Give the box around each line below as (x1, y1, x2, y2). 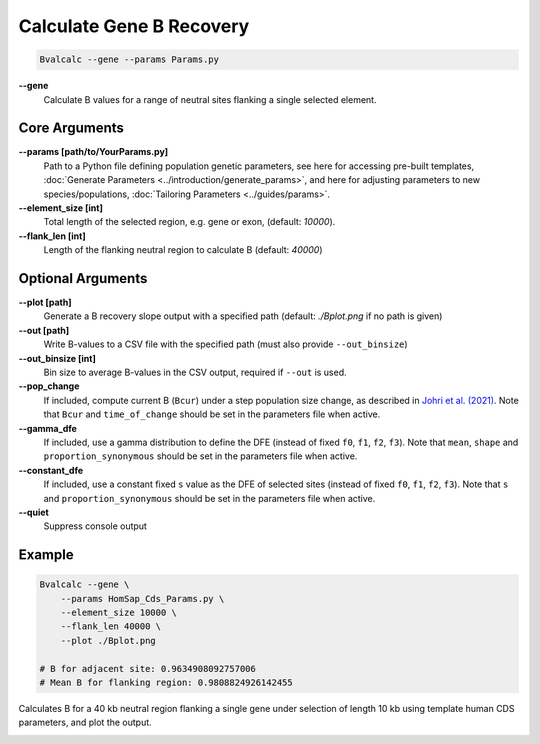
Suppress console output (43, 520, 147, 532)
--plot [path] (18, 296, 72, 309)
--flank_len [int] (18, 230, 86, 242)
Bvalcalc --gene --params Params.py (39, 54, 220, 65)
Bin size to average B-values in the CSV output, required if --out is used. (43, 366, 347, 379)
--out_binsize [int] (18, 352, 97, 364)
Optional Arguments (18, 270, 148, 287)
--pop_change (18, 380, 80, 392)
